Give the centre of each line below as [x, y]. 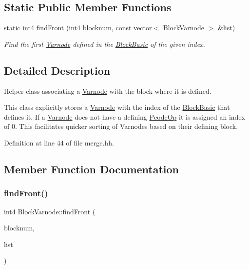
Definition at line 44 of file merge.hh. [59, 142]
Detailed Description [57, 70]
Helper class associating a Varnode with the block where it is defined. [108, 91]
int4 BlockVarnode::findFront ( [50, 211]
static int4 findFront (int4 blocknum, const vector [78, 28]
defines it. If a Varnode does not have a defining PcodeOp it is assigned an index [124, 116]
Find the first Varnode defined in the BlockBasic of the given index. [105, 44]
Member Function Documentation [92, 169]
